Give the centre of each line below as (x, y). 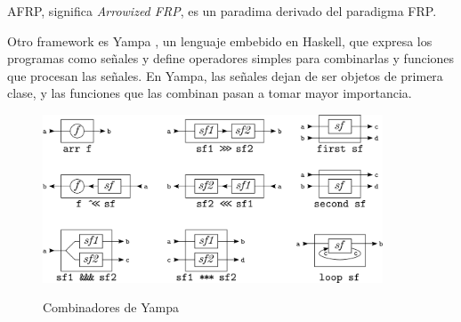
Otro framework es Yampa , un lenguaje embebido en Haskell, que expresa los (220, 40)
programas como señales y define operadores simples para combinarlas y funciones (231, 58)
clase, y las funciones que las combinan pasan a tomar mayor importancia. (210, 93)
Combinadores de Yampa (111, 307)
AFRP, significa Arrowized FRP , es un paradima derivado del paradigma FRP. (222, 11)
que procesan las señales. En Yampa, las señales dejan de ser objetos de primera (225, 75)
